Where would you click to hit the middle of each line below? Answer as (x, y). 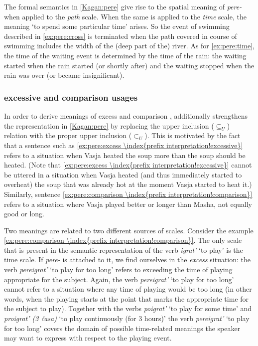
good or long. (24, 214)
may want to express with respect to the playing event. (88, 338)
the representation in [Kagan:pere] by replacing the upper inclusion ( (109, 125)
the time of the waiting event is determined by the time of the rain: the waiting (125, 55)
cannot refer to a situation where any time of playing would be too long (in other (128, 289)
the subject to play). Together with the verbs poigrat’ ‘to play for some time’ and (128, 308)
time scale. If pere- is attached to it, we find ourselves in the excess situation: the (128, 259)
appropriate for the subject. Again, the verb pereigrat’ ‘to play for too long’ (119, 279)
